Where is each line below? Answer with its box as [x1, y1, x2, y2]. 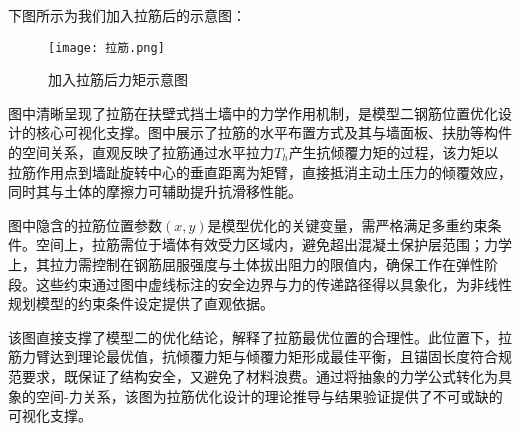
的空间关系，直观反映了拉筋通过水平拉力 [8, 142, 274, 163]
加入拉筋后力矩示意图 [48, 69, 188, 90]
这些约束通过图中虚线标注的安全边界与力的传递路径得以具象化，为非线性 [35, 273, 512, 294]
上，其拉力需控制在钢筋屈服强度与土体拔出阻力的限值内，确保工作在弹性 [8, 254, 484, 274]
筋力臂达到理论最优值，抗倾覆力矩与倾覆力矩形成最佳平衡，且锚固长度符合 [8, 346, 498, 367]
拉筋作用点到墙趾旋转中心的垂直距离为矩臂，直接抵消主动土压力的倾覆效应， [8, 161, 512, 182]
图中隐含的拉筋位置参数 [8, 214, 162, 235]
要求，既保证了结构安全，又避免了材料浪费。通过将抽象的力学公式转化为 [21, 365, 498, 386]
